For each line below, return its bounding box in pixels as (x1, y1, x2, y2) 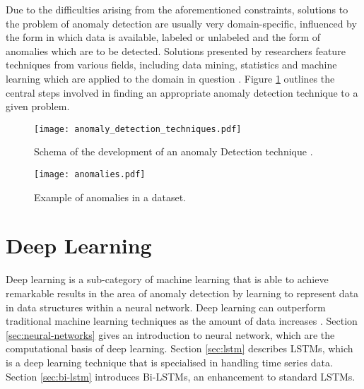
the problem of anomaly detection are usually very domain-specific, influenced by (6, 16, 357, 30)
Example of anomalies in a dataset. (34, 189, 187, 204)
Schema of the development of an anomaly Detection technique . (34, 144, 313, 159)
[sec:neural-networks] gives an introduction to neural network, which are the (6, 327, 335, 342)
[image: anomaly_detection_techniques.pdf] (34, 124, 242, 134)
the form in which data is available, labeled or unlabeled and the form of (6, 30, 321, 44)
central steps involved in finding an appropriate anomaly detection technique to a (6, 85, 358, 100)
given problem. (6, 99, 70, 114)
